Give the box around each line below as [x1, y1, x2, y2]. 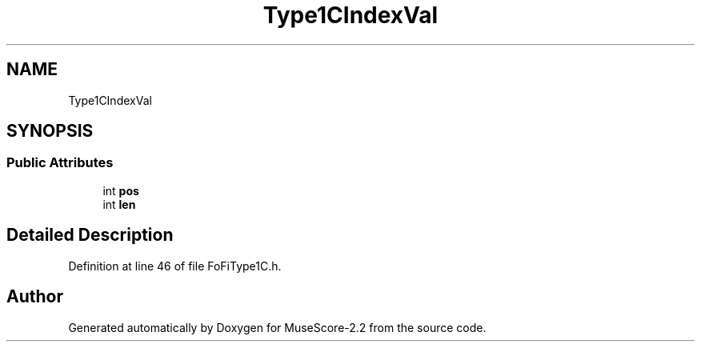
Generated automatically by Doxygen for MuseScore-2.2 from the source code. [68, 320, 487, 334]
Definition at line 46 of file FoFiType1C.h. [68, 258, 282, 273]
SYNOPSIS [6, 121, 94, 142]
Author [6, 286, 63, 307]
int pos [102, 183, 139, 198]
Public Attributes [6, 154, 114, 171]
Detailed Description [6, 225, 174, 246]
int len [102, 197, 136, 211]
